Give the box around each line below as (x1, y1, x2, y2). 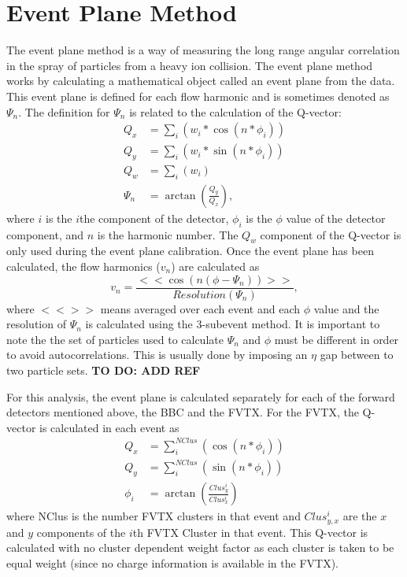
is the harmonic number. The (97, 226, 239, 242)
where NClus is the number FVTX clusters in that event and (6, 508, 301, 524)
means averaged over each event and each (100, 300, 301, 316)
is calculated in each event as (39, 419, 179, 435)
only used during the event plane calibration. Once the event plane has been (6, 242, 374, 259)
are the (342, 508, 377, 524)
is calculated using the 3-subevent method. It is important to (85, 316, 380, 332)
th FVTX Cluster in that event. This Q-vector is (132, 523, 368, 540)
